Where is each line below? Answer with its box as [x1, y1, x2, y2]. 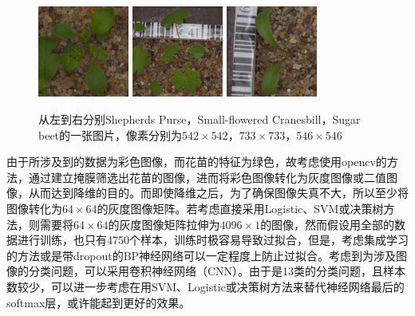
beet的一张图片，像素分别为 [38, 126, 183, 143]
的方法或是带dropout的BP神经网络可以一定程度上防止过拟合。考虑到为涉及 [6, 247, 397, 263]
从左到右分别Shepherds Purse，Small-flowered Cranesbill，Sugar [38, 110, 361, 127]
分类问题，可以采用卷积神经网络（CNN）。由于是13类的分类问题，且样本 [28, 263, 406, 279]
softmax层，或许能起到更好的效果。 [6, 294, 191, 310]
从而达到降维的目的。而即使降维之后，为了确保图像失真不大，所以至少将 [28, 184, 409, 201]
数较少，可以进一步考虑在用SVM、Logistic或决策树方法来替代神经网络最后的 [6, 278, 405, 294]
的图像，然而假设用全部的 [260, 215, 395, 232]
